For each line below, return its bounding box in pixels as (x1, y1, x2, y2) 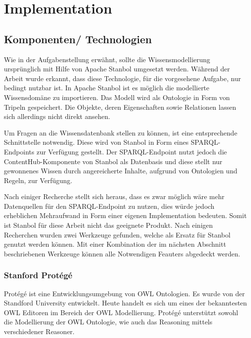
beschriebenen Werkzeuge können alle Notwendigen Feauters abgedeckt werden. (4, 248, 240, 258)
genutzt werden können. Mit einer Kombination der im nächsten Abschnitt (4, 239, 226, 249)
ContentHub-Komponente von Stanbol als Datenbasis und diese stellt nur (4, 156, 222, 166)
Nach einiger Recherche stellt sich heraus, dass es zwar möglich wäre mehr (4, 191, 225, 202)
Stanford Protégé (4, 269, 72, 281)
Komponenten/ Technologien (4, 31, 152, 46)
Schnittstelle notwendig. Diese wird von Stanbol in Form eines (4, 137, 189, 147)
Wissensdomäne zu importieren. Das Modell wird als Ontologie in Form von (4, 92, 230, 102)
